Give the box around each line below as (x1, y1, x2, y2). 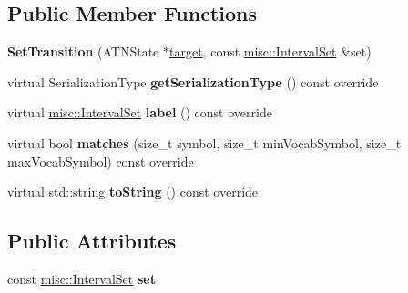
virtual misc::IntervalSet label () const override (7, 103, 272, 122)
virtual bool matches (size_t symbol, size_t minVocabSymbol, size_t (7, 133, 402, 152)
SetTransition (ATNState (7, 42, 159, 61)
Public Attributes (7, 227, 177, 255)
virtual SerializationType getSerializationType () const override (7, 72, 379, 91)
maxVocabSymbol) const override (7, 151, 194, 170)
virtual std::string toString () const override (7, 182, 259, 201)
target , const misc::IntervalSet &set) (169, 42, 372, 61)
